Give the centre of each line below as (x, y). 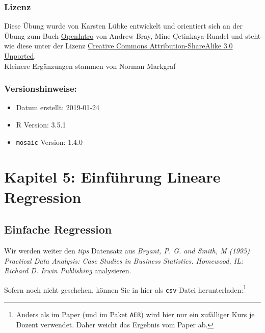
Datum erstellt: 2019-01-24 (58, 107)
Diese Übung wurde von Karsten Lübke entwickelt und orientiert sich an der (123, 26)
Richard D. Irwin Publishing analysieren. (68, 271)
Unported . (20, 56)
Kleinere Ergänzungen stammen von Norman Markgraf (90, 66)
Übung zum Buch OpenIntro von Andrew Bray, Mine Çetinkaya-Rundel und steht (132, 35)
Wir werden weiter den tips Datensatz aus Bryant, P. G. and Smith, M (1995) (127, 251)
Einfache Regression (58, 229)
